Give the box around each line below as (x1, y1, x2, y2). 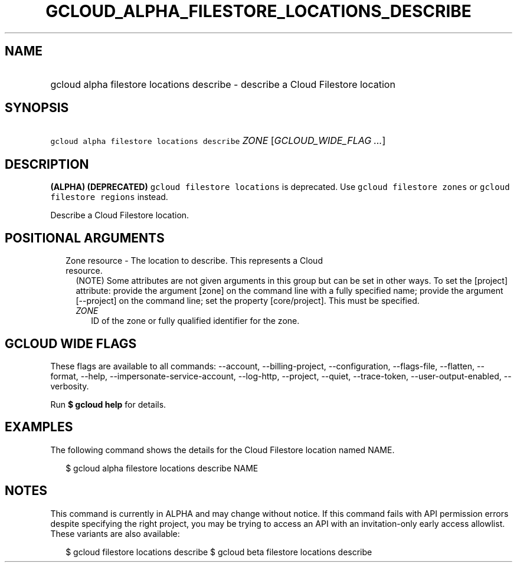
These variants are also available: (50, 528, 180, 539)
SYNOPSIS (5, 100, 69, 116)
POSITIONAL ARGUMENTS (5, 230, 165, 245)
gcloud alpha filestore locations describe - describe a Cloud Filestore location (50, 78, 395, 90)
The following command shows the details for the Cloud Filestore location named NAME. (50, 444, 395, 455)
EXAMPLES (5, 419, 73, 435)
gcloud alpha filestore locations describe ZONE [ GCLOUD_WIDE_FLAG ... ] (50, 135, 386, 147)
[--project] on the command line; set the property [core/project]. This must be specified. (76, 296, 420, 306)
